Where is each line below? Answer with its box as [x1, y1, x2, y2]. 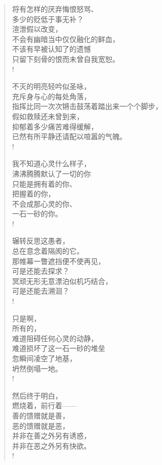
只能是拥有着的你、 [12, 178, 77, 189]
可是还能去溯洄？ [12, 285, 70, 296]
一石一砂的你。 [12, 208, 62, 219]
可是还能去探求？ [12, 265, 70, 276]
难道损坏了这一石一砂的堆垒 [12, 343, 105, 353]
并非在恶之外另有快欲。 [12, 440, 91, 451]
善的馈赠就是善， [12, 410, 70, 420]
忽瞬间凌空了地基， [12, 353, 77, 363]
